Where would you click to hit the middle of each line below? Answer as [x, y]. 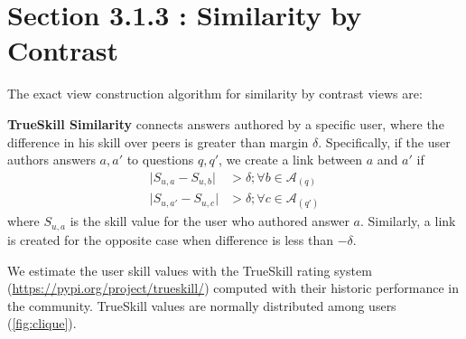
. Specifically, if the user [384, 141]
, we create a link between [291, 160]
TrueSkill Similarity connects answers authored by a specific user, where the [226, 123]
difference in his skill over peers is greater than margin [158, 141]
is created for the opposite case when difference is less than [171, 239]
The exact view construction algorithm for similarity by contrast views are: [215, 94]
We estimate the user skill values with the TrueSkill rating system [190, 270]
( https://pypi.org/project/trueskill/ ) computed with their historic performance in [233, 288]
